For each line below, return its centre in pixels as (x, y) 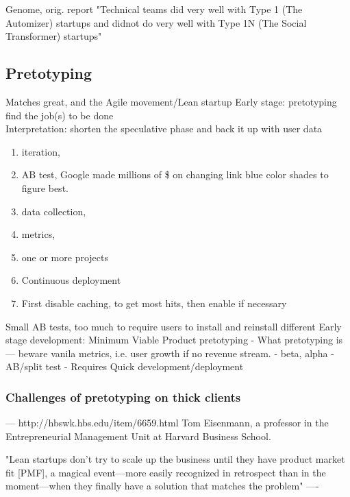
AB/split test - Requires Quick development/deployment (125, 366)
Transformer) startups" (54, 36)
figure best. (45, 187)
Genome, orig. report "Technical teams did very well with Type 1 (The (154, 9)
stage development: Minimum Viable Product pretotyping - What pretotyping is (174, 340)
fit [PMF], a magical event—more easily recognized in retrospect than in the (166, 472)
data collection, (54, 211)
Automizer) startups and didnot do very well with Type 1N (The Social (156, 22)
